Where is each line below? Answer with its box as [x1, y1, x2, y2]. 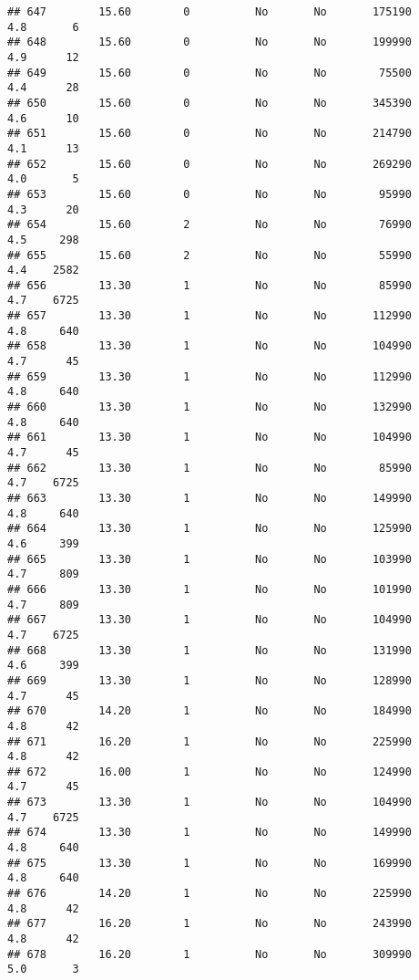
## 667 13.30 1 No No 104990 [7, 613, 412, 627]
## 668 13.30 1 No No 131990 [7, 643, 412, 657]
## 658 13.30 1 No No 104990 [7, 339, 412, 353]
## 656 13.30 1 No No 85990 [7, 278, 412, 292]
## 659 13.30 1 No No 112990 [7, 370, 412, 383]
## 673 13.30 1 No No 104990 [7, 796, 412, 809]
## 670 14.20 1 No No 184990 [7, 704, 412, 718]
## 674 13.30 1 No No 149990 [7, 826, 412, 839]
